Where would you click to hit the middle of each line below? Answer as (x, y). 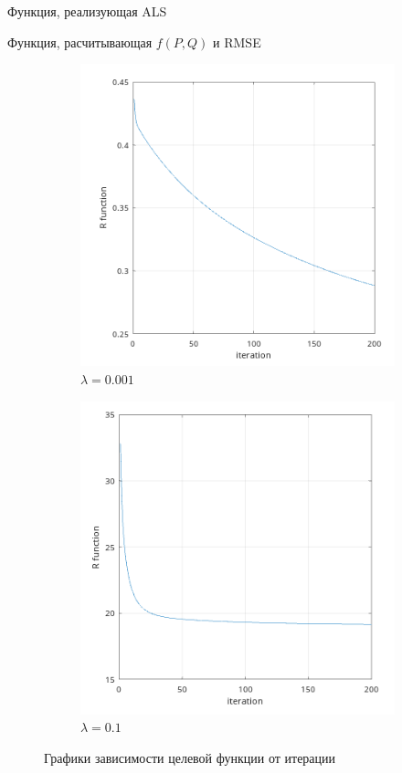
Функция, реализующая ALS (87, 11)
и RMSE (237, 42)
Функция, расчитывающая (80, 42)
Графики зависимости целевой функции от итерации (190, 757)
